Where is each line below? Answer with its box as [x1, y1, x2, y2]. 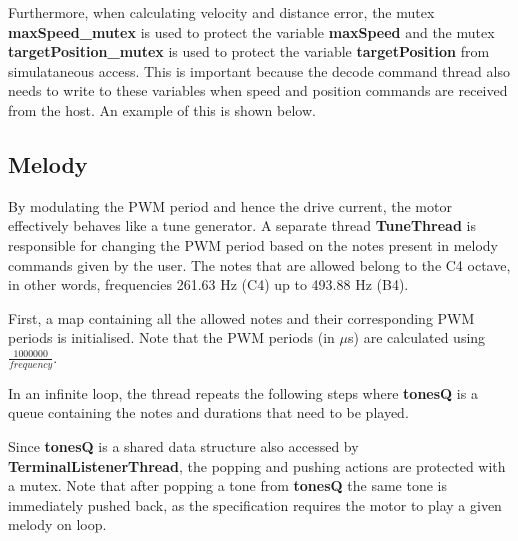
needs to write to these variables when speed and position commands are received [8, 80, 508, 101]
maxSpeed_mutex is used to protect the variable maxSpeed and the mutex [8, 21, 495, 42]
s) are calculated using [348, 327, 486, 348]
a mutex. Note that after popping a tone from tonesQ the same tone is [8, 475, 447, 496]
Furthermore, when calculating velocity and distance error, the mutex [8, 2, 435, 22]
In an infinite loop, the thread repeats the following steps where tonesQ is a [8, 382, 478, 403]
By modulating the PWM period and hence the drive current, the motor [8, 195, 452, 216]
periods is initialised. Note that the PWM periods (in [8, 327, 335, 348]
